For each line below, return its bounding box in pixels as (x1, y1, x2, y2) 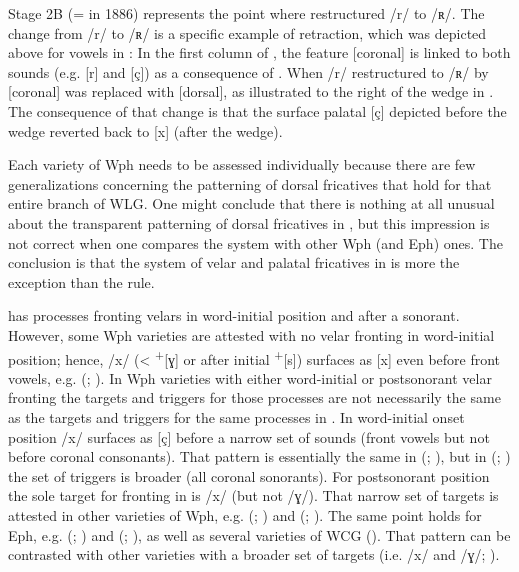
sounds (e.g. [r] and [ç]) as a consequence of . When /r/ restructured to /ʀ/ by (8, 61, 489, 82)
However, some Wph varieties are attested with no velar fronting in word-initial (8, 324, 495, 345)
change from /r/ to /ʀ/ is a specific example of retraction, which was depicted (8, 22, 487, 43)
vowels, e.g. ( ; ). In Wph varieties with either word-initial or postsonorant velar (8, 367, 492, 388)
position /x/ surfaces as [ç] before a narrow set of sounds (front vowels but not (8, 426, 490, 447)
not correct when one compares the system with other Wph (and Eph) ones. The (8, 232, 503, 253)
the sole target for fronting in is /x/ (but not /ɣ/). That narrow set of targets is (8, 485, 499, 506)
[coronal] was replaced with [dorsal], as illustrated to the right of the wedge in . (8, 81, 494, 102)
